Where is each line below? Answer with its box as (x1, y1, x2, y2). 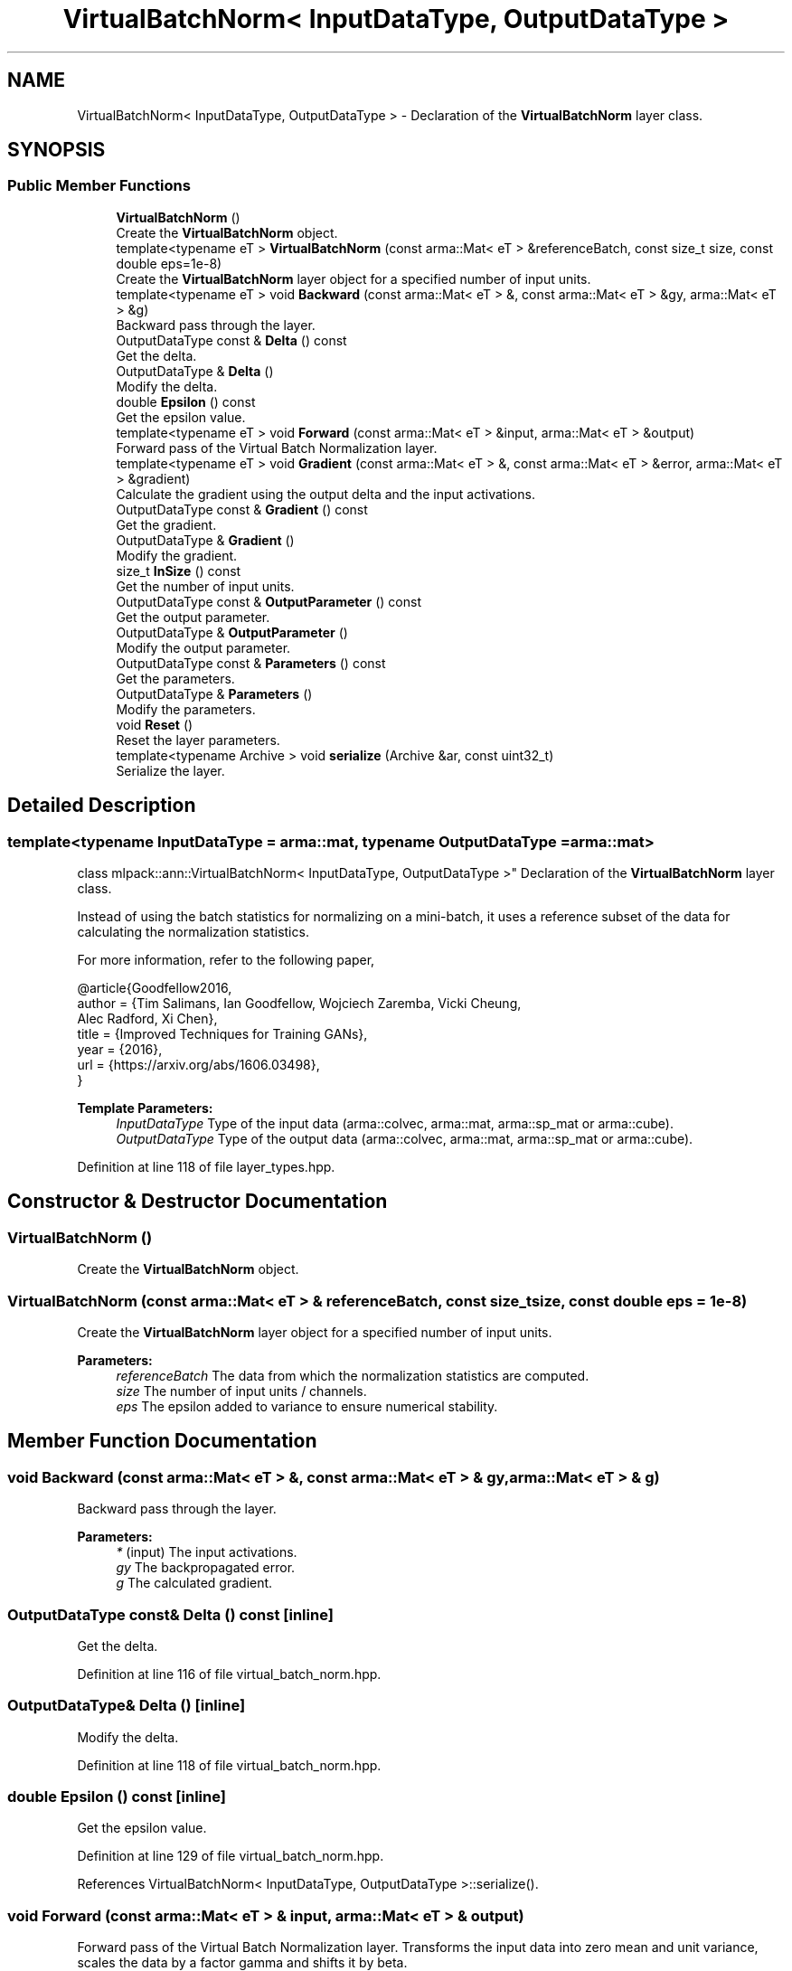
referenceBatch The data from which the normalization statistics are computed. (116, 1368, 589, 1383)
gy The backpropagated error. (116, 1560, 296, 1576)
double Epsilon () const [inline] (7, 1787, 226, 1806)
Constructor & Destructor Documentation (7, 1190, 388, 1213)
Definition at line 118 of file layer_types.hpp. (77, 1159, 335, 1175)
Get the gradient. (116, 516, 217, 533)
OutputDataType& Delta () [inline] (7, 1696, 246, 1715)
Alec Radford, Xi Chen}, (77, 1011, 218, 1027)
